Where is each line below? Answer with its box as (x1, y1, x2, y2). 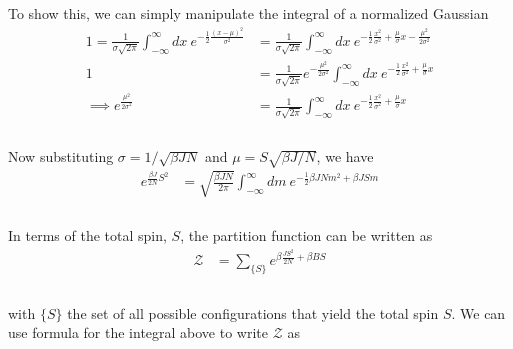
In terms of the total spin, (8, 225, 167, 246)
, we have (316, 146, 374, 167)
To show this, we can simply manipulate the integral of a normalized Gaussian (8, 3, 489, 23)
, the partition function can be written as (180, 225, 433, 246)
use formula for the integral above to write (8, 322, 269, 343)
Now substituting (8, 146, 114, 167)
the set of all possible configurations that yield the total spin (67, 302, 439, 323)
